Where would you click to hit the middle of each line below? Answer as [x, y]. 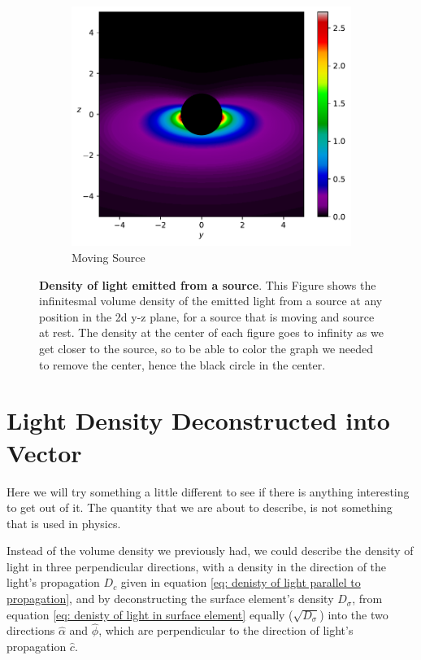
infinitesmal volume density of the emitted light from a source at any [211, 301]
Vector [44, 452]
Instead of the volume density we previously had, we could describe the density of [210, 551]
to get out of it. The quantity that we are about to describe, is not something [200, 507]
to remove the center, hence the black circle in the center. [182, 364]
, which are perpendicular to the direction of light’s [226, 630]
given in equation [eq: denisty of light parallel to [241, 582]
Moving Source [109, 258]
